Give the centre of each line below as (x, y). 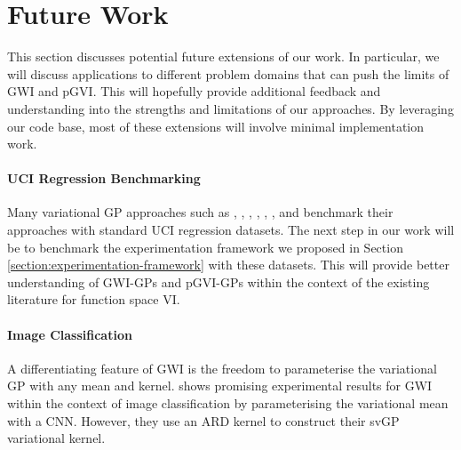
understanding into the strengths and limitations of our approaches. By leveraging (230, 108)
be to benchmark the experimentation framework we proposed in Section (205, 247)
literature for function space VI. (94, 299)
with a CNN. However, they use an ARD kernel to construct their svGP (203, 420)
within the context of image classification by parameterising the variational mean (228, 403)
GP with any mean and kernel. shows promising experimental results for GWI (220, 386)
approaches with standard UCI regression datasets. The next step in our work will (231, 230)
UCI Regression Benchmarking (104, 178)
